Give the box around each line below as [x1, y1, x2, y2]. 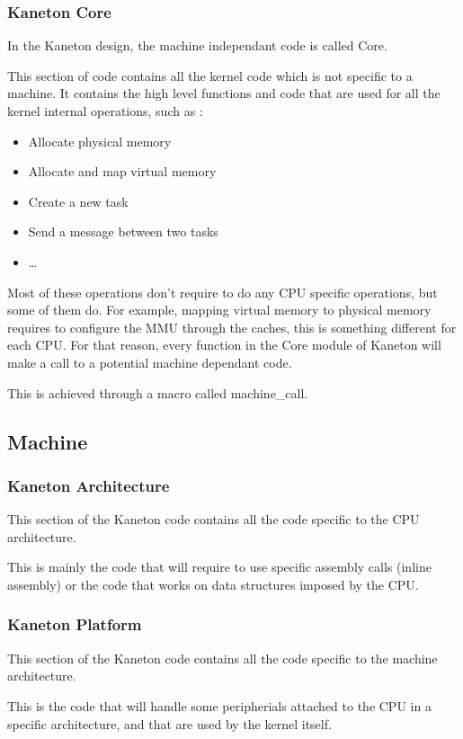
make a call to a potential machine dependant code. [7, 352, 292, 371]
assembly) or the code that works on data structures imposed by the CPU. [7, 574, 419, 593]
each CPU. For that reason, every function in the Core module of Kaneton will [7, 335, 441, 354]
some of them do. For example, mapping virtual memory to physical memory [7, 300, 432, 319]
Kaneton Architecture [7, 474, 170, 496]
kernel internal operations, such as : [7, 102, 203, 120]
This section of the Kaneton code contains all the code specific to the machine [7, 648, 438, 667]
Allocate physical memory [28, 131, 172, 150]
